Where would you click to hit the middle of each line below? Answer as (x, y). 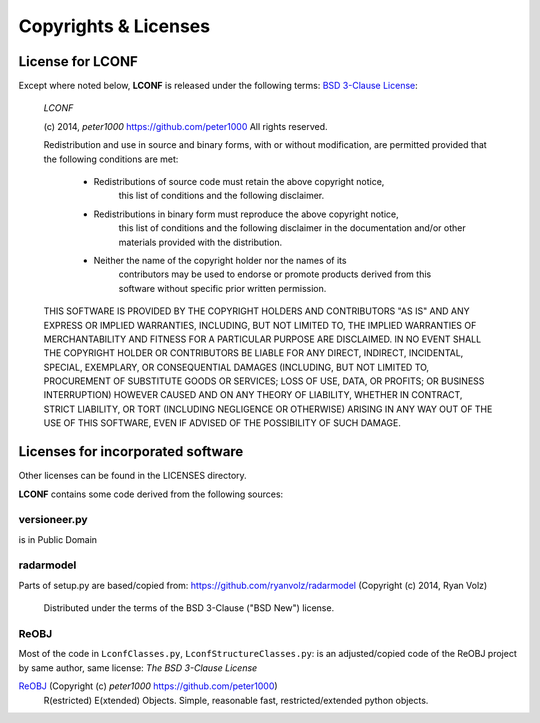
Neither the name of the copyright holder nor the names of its (220, 260)
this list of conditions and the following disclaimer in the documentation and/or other (292, 228)
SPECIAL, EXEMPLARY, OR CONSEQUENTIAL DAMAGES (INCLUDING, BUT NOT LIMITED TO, (236, 367)
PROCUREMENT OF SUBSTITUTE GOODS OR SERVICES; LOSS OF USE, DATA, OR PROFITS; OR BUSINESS (264, 381)
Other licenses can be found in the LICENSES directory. (132, 476)
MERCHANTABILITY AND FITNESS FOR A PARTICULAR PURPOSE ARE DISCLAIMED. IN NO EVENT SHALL (262, 339)
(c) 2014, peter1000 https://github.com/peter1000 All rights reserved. (186, 126)
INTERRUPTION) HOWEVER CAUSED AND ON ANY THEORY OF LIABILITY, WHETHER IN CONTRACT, (253, 395)
